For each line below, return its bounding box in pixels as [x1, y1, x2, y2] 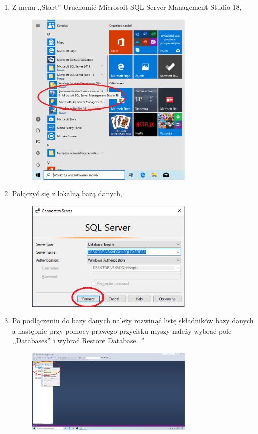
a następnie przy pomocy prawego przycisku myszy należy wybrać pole [12, 325, 232, 336]
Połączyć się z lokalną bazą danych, [12, 188, 122, 199]
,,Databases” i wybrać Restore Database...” [12, 335, 145, 346]
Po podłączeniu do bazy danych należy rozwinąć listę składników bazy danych [12, 315, 254, 326]
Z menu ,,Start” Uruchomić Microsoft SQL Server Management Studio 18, [12, 2, 242, 12]
